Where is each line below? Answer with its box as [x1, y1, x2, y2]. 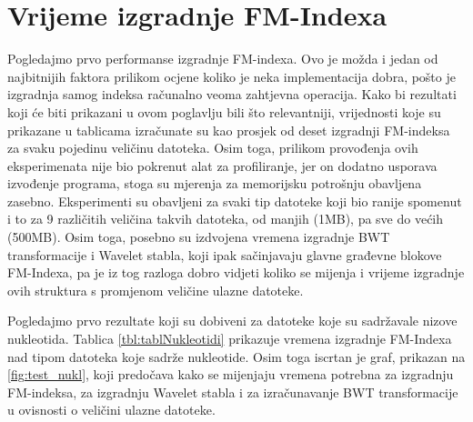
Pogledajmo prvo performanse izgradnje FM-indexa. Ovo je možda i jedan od [7, 49, 438, 68]
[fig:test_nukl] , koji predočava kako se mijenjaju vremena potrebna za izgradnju [7, 365, 454, 384]
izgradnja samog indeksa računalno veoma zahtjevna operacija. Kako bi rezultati [7, 85, 457, 104]
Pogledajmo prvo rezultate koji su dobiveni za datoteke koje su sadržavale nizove [7, 311, 458, 330]
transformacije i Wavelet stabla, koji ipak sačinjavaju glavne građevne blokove [7, 245, 442, 264]
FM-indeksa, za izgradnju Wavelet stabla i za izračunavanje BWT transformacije [7, 382, 458, 401]
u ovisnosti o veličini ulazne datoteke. [7, 400, 216, 419]
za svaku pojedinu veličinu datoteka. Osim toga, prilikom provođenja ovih [7, 138, 418, 157]
